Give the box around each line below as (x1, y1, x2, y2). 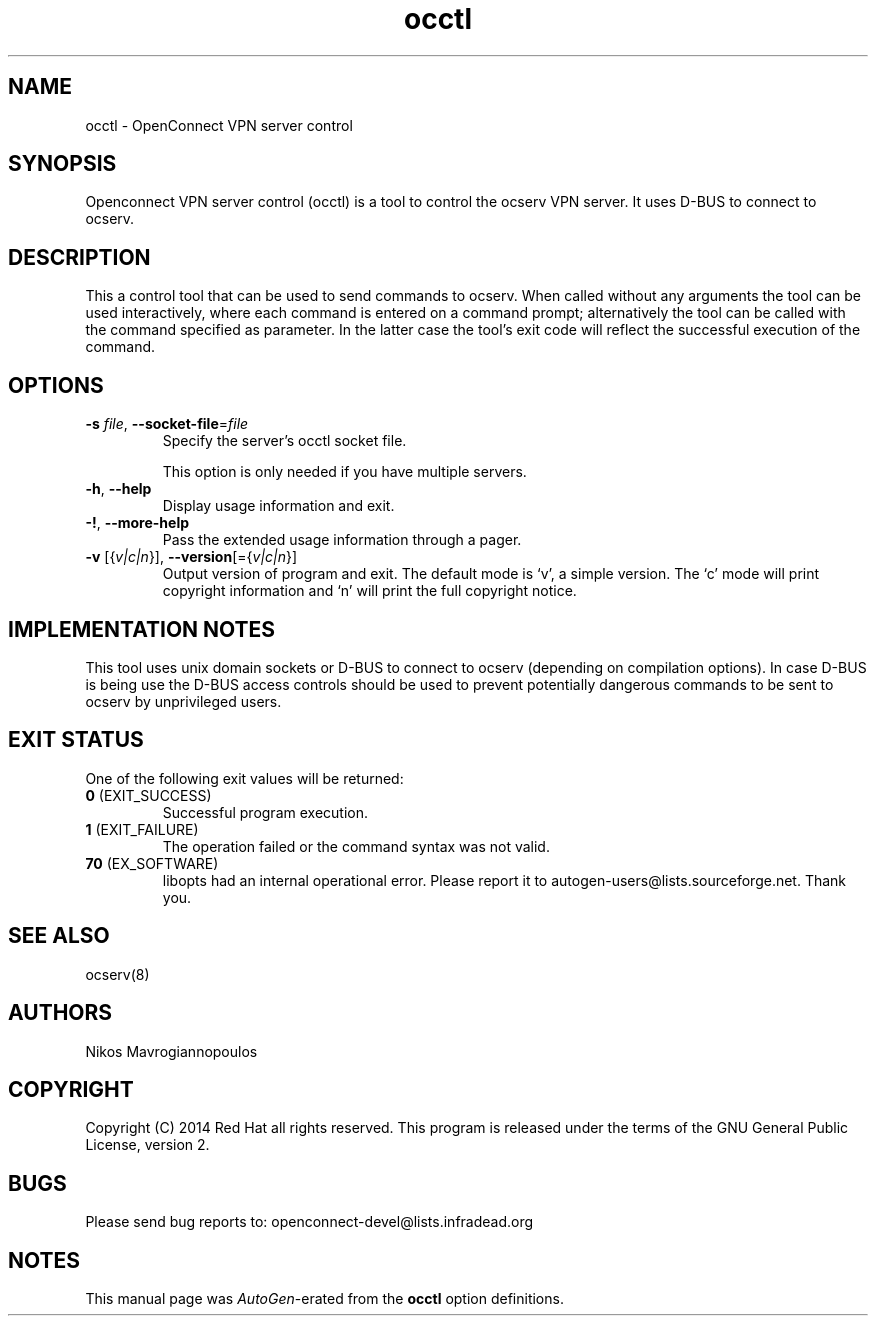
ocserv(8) (85, 965, 150, 983)
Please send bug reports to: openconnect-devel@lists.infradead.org (85, 1213, 534, 1231)
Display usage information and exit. (162, 497, 395, 515)
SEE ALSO (8, 923, 110, 949)
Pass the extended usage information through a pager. (162, 531, 522, 549)
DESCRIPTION (8, 244, 151, 270)
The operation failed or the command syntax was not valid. (162, 837, 550, 855)
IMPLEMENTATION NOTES (8, 616, 276, 642)
